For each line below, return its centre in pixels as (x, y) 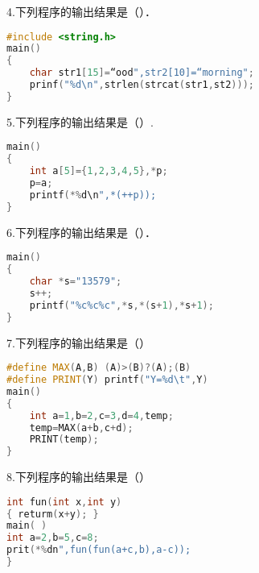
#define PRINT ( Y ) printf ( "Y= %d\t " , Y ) (107, 380)
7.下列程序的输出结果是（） (78, 342)
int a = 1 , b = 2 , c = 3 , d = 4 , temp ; (101, 415)
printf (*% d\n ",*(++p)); (93, 195)
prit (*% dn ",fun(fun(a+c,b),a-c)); (99, 550)
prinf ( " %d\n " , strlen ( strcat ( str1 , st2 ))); (142, 85)
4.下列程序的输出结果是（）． (81, 11)
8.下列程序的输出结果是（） (78, 477)
